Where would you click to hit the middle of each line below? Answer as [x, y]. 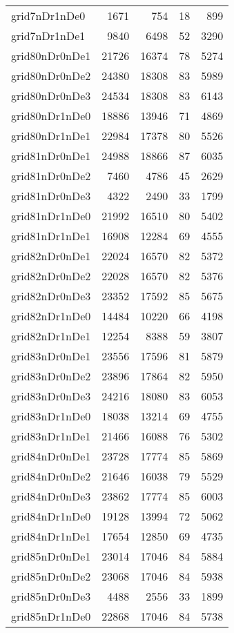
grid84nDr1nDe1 [51, 536]
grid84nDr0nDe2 [51, 476]
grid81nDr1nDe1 [51, 236]
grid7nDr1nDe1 [48, 36]
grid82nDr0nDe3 [51, 296]
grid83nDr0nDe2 [51, 376]
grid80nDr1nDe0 [51, 116]
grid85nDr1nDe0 [51, 616]
